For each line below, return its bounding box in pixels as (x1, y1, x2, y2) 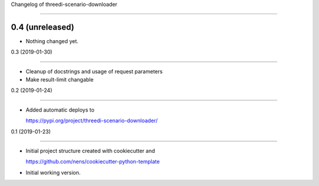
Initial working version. (25, 169, 81, 176)
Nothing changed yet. (25, 37, 79, 44)
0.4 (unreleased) (11, 22, 74, 32)
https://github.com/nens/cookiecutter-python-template (25, 158, 160, 165)
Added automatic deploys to (25, 106, 95, 113)
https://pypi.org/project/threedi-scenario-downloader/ (25, 117, 158, 124)
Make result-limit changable (25, 76, 94, 83)
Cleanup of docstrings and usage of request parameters (25, 68, 163, 75)
